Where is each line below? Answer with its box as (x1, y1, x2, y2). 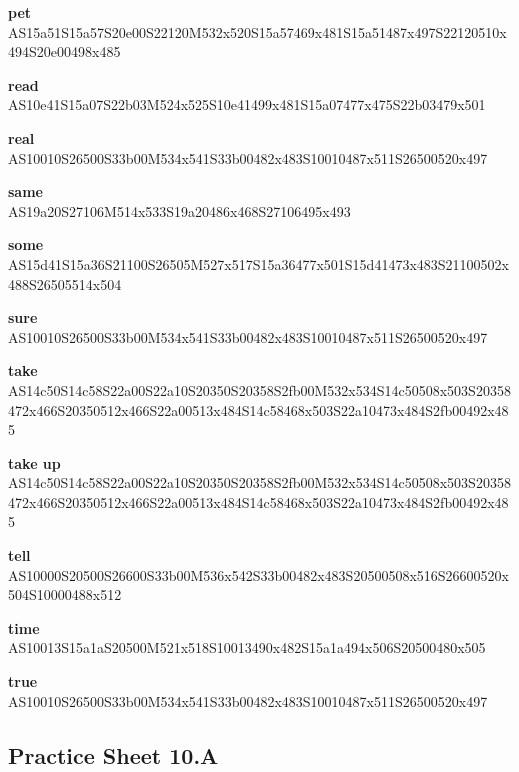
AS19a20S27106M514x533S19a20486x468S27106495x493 (8, 200, 351, 221)
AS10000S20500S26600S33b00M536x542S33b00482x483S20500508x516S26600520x (8, 564, 509, 585)
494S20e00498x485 (8, 41, 121, 62)
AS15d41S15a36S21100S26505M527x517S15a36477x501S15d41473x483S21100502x (8, 253, 509, 274)
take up (8, 452, 61, 473)
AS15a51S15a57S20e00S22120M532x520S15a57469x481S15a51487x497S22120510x (8, 21, 507, 42)
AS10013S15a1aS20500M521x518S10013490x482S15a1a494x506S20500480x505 (8, 637, 486, 658)
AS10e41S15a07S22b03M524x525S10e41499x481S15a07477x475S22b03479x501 (8, 94, 486, 115)
